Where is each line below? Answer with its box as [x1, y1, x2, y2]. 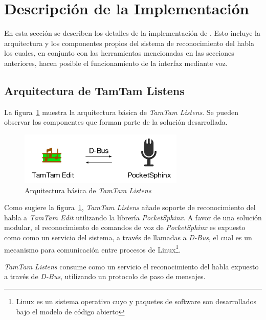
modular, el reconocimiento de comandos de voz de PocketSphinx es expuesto [4, 222, 246, 233]
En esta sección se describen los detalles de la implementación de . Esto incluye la [4, 28, 261, 38]
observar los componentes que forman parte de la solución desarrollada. [4, 117, 228, 127]
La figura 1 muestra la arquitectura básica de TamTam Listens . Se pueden [4, 106, 239, 117]
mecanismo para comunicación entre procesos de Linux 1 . [4, 242, 181, 255]
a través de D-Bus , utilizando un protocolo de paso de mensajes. [4, 271, 206, 282]
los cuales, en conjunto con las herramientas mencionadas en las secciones [4, 48, 234, 58]
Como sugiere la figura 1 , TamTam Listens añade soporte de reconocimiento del [4, 202, 256, 213]
